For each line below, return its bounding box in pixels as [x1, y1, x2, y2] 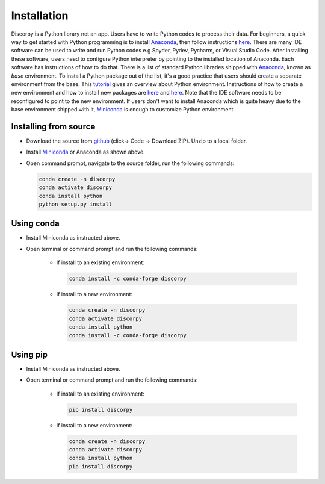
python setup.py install [39, 200, 113, 208]
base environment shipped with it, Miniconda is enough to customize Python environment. [11, 106, 235, 113]
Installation [11, 9, 69, 22]
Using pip [11, 349, 48, 359]
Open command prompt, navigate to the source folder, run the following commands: [26, 160, 235, 167]
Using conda [11, 219, 60, 229]
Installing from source [11, 121, 96, 132]
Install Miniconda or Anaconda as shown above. [26, 148, 145, 156]
